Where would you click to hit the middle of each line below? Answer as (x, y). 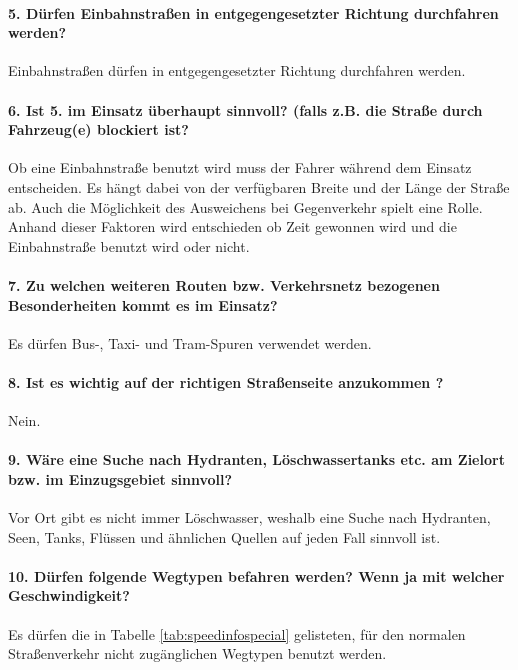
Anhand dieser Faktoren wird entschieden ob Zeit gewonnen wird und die (232, 226)
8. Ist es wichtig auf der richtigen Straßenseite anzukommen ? (226, 381)
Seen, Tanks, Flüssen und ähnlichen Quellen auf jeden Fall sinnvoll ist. (224, 536)
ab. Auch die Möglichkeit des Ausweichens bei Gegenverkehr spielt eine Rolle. (245, 206)
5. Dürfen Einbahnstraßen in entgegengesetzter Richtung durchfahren (253, 12)
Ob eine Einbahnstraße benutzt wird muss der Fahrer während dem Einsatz (240, 167)
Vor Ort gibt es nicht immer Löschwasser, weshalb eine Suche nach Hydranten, (249, 517)
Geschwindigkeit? (69, 595)
